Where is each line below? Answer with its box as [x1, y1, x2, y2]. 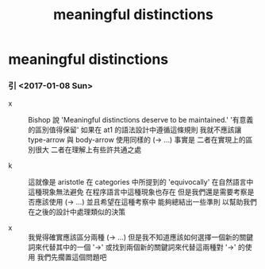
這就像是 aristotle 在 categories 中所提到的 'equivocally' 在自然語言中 [28, 177, 254, 187]
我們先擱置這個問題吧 [36, 252, 107, 262]
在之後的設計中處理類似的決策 [28, 207, 125, 216]
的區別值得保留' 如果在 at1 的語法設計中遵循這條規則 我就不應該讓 [28, 125, 242, 134]
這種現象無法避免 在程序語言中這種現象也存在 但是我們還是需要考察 [28, 187, 248, 197]
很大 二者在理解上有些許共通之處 [34, 145, 141, 154]
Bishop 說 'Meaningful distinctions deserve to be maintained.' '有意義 [28, 115, 254, 125]
